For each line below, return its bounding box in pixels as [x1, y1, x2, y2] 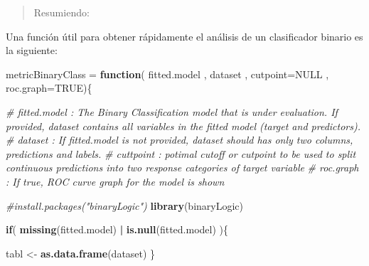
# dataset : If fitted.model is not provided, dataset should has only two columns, [6, 132, 353, 147]
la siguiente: [6, 43, 58, 58]
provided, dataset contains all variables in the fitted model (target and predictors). [6, 118, 360, 133]
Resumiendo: [33, 5, 90, 19]
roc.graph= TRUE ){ [6, 80, 92, 95]
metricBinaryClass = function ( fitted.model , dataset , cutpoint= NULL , [6, 66, 329, 81]
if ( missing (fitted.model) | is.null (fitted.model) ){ [6, 222, 228, 237]
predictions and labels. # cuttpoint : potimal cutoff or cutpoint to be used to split [6, 146, 356, 161]
